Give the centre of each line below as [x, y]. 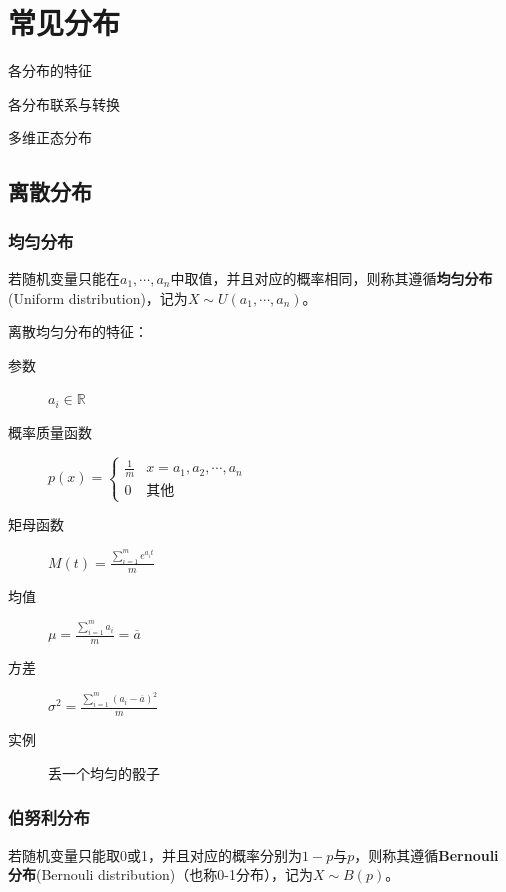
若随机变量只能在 [64, 277]
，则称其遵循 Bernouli [426, 854]
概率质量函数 [50, 431]
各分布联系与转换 [64, 103]
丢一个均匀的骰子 [104, 772]
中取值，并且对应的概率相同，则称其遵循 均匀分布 [331, 277]
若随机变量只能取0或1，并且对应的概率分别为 [155, 854]
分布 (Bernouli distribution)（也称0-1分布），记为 [160, 874]
